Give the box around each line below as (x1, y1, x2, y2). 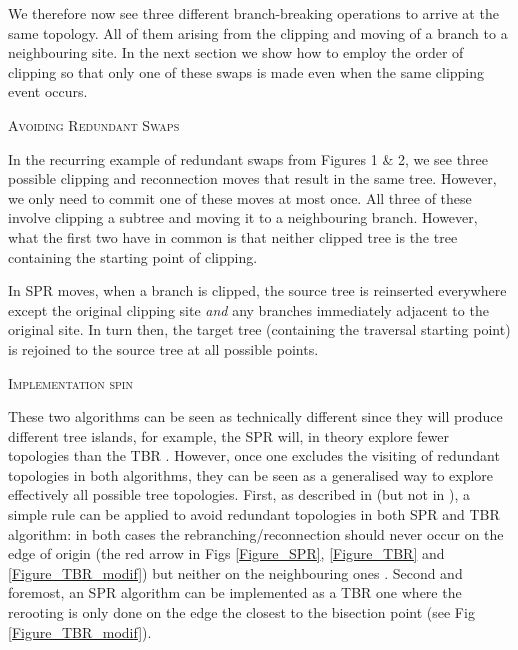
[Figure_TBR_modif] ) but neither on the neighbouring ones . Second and (8, 562, 463, 583)
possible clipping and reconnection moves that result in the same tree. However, (8, 168, 497, 189)
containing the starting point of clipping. (8, 246, 258, 267)
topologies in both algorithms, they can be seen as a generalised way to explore (8, 464, 494, 485)
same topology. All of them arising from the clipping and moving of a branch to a (8, 22, 508, 43)
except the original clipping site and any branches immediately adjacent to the (8, 299, 489, 320)
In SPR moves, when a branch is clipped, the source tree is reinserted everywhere (8, 280, 507, 301)
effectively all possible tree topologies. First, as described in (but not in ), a (8, 484, 470, 505)
